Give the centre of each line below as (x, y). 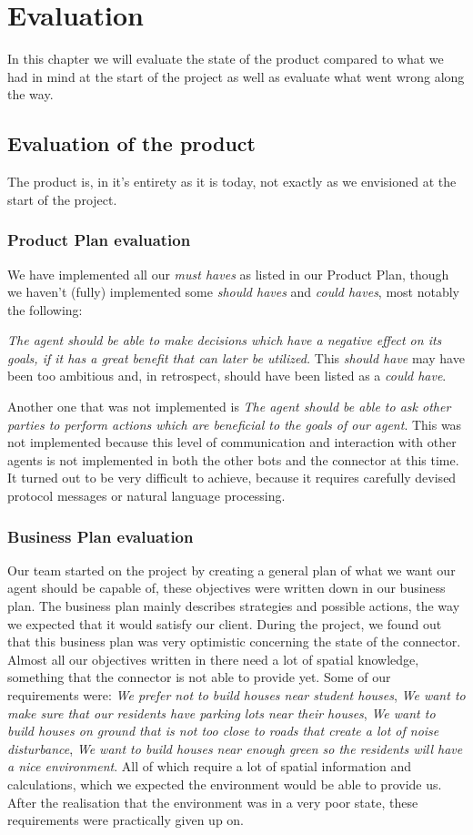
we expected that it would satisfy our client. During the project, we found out (225, 623)
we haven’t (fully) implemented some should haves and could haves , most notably (233, 292)
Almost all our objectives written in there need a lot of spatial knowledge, (213, 659)
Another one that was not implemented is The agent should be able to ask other (229, 407)
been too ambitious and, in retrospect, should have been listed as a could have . (227, 376)
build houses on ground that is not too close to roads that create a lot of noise (223, 731)
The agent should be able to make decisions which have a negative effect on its (225, 340)
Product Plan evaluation (99, 240)
